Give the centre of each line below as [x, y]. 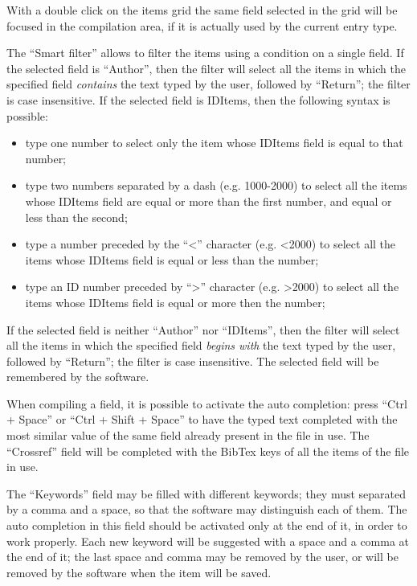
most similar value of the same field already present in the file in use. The [188, 435]
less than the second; [76, 217]
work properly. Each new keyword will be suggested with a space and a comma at [208, 541]
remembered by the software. [78, 377]
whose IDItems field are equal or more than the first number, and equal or [208, 201]
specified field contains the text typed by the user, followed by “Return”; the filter [208, 84]
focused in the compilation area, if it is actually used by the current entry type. [202, 25]
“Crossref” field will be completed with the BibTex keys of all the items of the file [208, 451]
